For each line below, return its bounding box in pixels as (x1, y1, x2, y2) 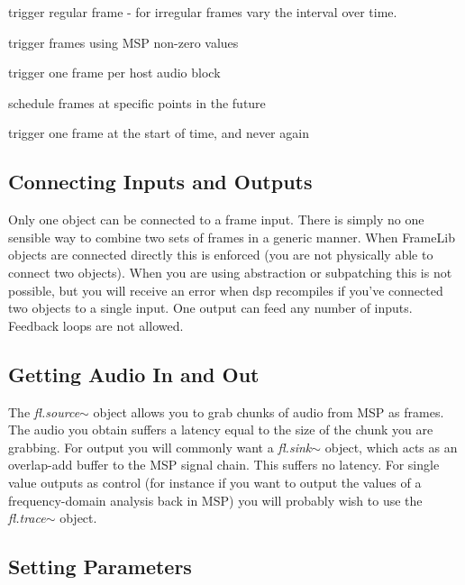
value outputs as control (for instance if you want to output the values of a (8, 472, 422, 491)
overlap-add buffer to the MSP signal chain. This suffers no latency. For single (8, 455, 440, 474)
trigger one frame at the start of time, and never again (8, 123, 309, 142)
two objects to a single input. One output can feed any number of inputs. (8, 298, 413, 317)
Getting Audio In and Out (8, 360, 260, 388)
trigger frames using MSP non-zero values (8, 32, 239, 51)
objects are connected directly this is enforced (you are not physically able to (8, 245, 433, 264)
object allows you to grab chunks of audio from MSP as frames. (93, 402, 444, 421)
